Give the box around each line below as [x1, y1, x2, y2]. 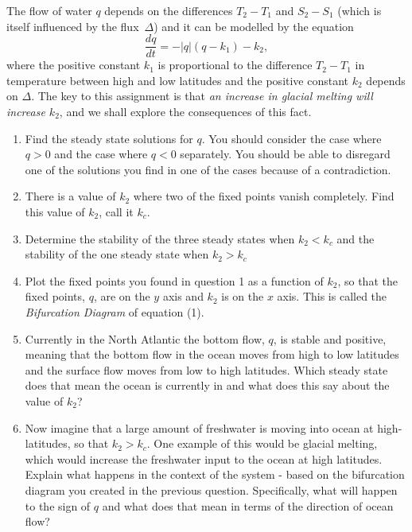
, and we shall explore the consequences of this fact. [59, 103, 312, 120]
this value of [25, 204, 85, 219]
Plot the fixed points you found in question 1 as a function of [25, 272, 324, 289]
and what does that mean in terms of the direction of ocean [102, 497, 394, 514]
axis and [162, 288, 204, 305]
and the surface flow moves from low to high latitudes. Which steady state [25, 361, 388, 378]
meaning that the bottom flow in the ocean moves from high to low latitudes [25, 346, 399, 363]
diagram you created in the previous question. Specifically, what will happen [25, 481, 398, 498]
